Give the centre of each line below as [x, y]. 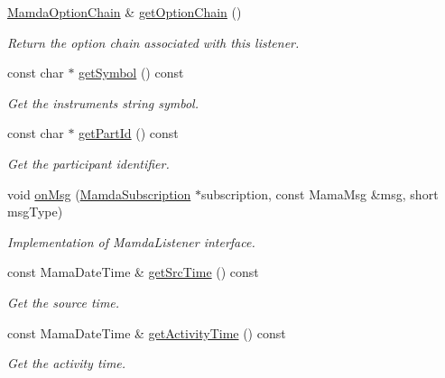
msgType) [35, 212]
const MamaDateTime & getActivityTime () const [147, 332]
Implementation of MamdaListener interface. [131, 241]
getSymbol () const [131, 73]
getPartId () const [129, 133]
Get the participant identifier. [88, 163]
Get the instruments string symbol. [103, 102]
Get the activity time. [67, 363]
